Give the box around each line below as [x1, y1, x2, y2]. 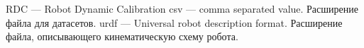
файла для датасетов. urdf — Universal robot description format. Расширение [6, 15, 343, 30]
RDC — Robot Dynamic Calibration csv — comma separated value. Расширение [6, 1, 358, 16]
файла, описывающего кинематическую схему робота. [6, 29, 238, 44]
